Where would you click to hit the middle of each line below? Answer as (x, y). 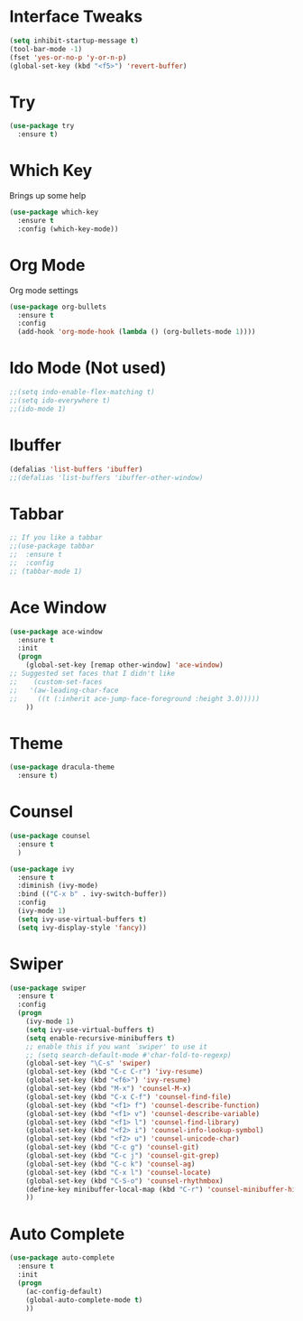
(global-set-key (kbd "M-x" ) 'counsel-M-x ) (109, 1089)
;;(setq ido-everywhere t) (60, 400)
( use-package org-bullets (58, 307)
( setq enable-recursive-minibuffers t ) (101, 1038)
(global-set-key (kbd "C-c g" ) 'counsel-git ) (113, 1148)
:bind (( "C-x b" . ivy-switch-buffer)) (92, 894)
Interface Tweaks (76, 17)
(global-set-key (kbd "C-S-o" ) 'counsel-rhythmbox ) (124, 1181)
